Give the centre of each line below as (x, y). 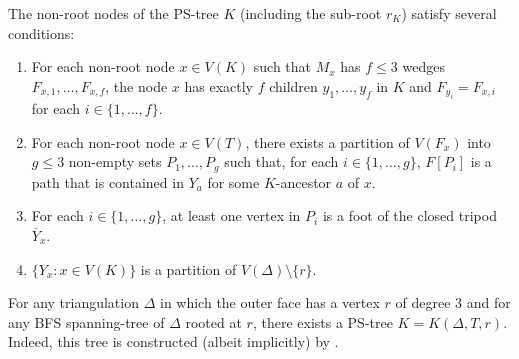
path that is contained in (107, 181)
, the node (136, 85)
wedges (423, 66)
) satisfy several (449, 13)
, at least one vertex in (231, 215)
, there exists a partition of (327, 141)
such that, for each (281, 161)
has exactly (218, 85)
